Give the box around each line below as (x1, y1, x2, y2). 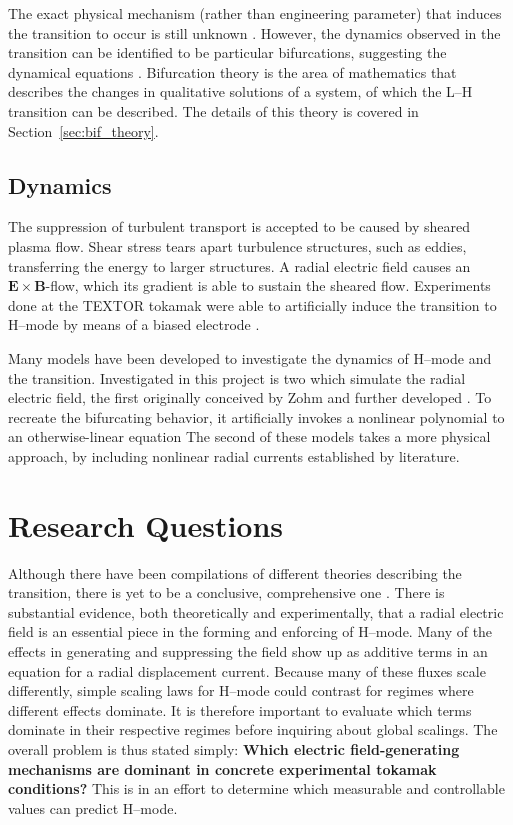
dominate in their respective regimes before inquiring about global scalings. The (8, 719, 498, 740)
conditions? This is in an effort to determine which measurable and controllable (8, 778, 505, 799)
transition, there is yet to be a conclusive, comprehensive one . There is (8, 582, 445, 603)
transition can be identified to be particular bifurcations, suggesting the (8, 42, 447, 63)
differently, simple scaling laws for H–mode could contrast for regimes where (8, 680, 474, 701)
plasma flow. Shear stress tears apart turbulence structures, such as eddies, (8, 235, 467, 256)
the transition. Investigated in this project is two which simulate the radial (8, 367, 466, 388)
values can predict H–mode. (8, 797, 178, 818)
